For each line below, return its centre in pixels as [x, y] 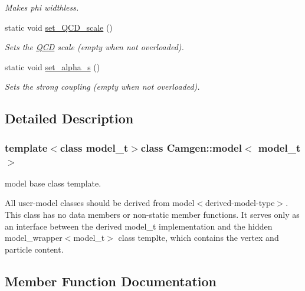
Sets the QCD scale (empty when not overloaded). [94, 47]
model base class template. [53, 183]
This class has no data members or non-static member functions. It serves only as [152, 215]
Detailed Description [69, 118]
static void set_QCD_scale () [59, 27]
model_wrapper [34, 238]
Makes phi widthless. [42, 7]
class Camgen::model [191, 147]
